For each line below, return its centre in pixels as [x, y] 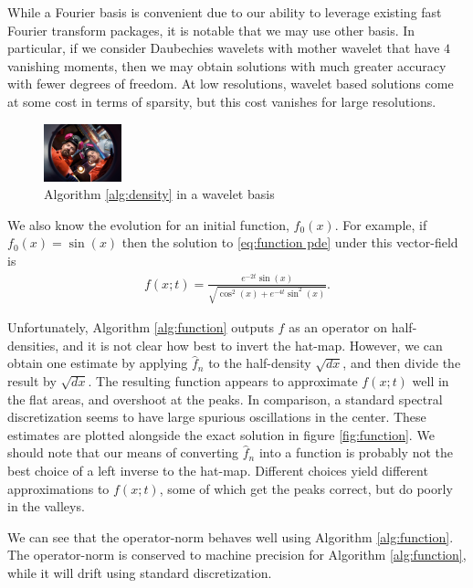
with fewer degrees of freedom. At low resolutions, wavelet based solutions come [231, 84]
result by [32, 381]
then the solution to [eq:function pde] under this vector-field [290, 242]
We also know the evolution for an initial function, [148, 224]
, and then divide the [402, 363]
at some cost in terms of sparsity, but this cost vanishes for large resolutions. [222, 101]
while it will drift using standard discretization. [140, 572]
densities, [33, 345]
